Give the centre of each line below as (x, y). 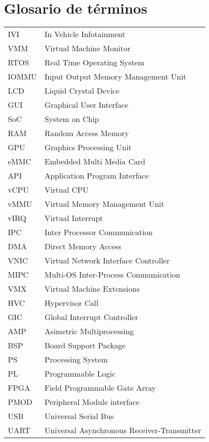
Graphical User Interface (86, 105)
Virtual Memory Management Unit (104, 204)
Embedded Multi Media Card (95, 161)
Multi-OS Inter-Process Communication (112, 275)
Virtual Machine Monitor (87, 48)
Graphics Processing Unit (88, 147)
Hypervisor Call (71, 303)
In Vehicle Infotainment (85, 34)
